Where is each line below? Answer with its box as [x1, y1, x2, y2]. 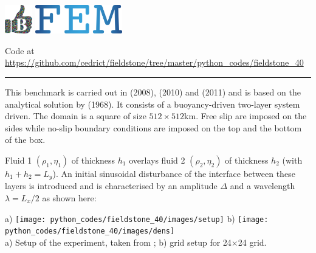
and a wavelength [230, 179, 295, 192]
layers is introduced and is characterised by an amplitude [5, 179, 218, 192]
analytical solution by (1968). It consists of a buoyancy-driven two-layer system [5, 97, 300, 110]
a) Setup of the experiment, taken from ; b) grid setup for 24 [5, 235, 232, 248]
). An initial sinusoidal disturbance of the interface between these [52, 167, 295, 179]
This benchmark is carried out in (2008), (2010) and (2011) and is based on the [5, 86, 301, 99]
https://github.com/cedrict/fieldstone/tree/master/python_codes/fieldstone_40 [5, 56, 304, 69]
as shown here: [42, 192, 97, 204]
